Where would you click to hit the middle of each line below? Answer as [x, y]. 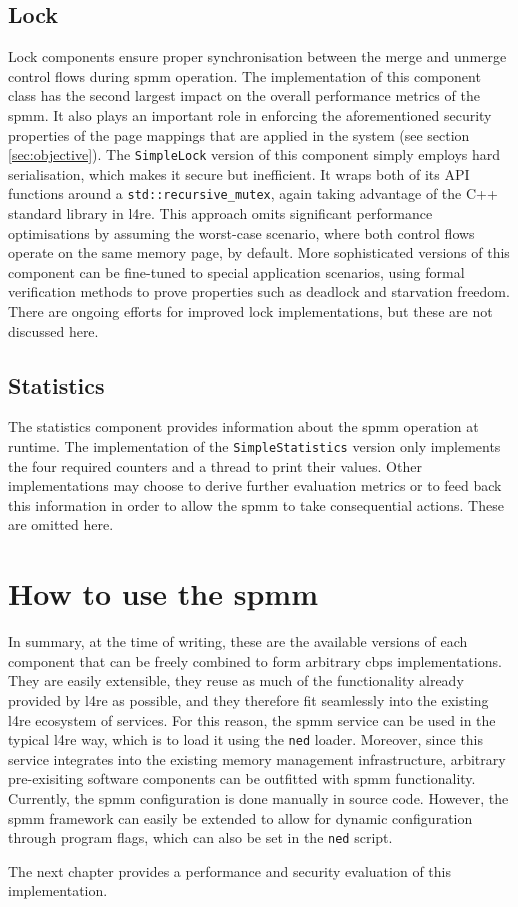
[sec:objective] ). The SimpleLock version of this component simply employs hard [254, 154]
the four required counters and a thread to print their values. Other [215, 465]
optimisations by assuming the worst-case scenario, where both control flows [241, 232]
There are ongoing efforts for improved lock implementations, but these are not [250, 311]
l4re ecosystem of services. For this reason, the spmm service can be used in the [252, 719]
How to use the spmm [163, 593]
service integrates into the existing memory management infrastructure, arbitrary [257, 758]
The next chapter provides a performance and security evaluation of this [229, 870]
